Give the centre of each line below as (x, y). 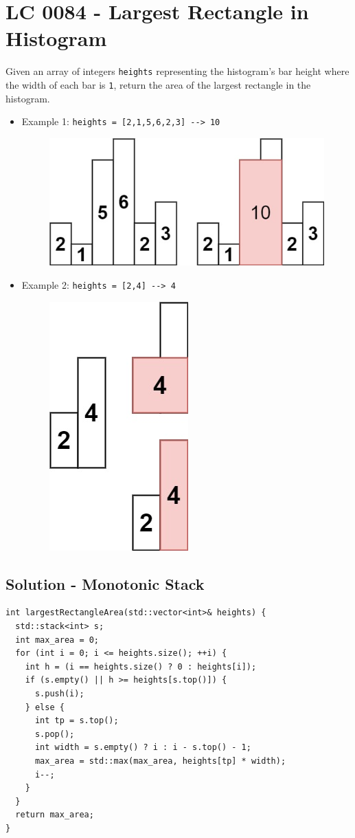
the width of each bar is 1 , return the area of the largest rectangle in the (158, 84)
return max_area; (55, 815)
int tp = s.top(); (77, 721)
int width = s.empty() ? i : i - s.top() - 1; (143, 748)
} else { (45, 707)
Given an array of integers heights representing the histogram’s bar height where (177, 71)
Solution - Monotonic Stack (105, 583)
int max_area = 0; (57, 640)
